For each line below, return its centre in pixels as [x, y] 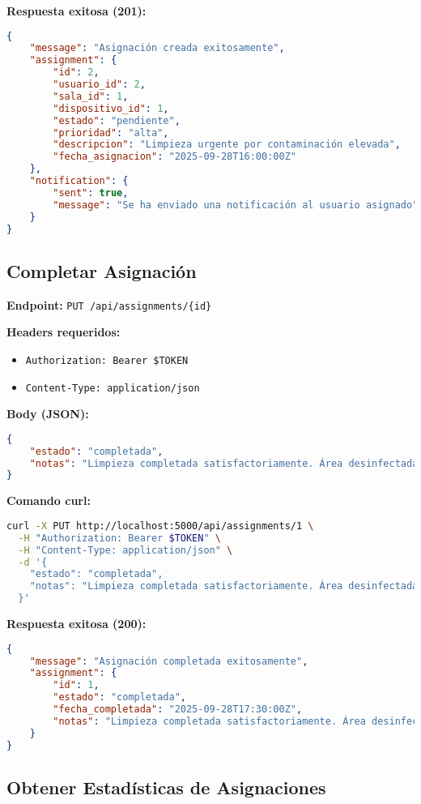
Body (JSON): [48, 414]
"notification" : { [79, 181]
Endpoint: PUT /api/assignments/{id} [109, 304]
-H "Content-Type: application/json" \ [125, 550]
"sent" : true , [91, 192]
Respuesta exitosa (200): [77, 624]
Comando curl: [49, 500]
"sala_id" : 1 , [91, 96]
